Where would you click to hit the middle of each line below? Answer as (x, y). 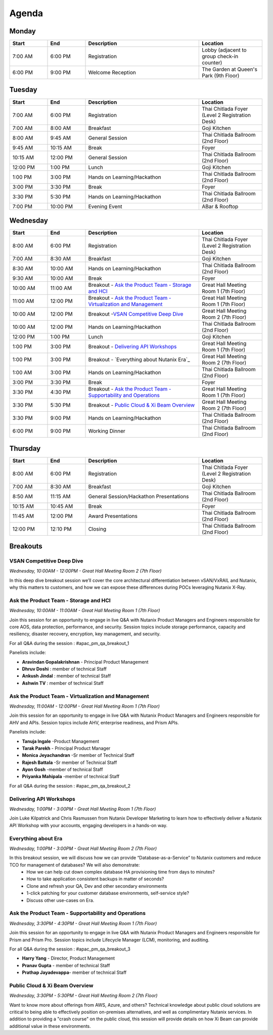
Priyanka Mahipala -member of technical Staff (71, 777)
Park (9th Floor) (220, 76)
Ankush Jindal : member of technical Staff (66, 676)
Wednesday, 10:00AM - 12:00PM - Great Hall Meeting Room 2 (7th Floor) (85, 571)
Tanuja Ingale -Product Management (61, 741)
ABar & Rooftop (220, 206)
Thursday (25, 448)
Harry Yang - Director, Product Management (69, 958)
